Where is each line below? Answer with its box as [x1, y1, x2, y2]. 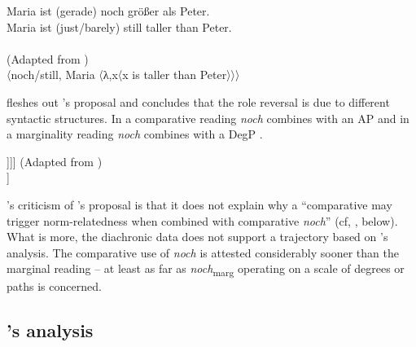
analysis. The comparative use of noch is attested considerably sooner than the [7, 244, 399, 261]
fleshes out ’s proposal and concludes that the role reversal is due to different [7, 93, 390, 110]
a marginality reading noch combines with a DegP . [7, 125, 263, 143]
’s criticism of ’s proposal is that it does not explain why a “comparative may [7, 195, 392, 213]
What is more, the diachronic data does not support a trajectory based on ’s [7, 228, 388, 245]
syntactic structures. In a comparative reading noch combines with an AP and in [7, 109, 409, 126]
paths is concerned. [7, 278, 102, 295]
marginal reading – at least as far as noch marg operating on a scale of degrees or [7, 260, 405, 279]
